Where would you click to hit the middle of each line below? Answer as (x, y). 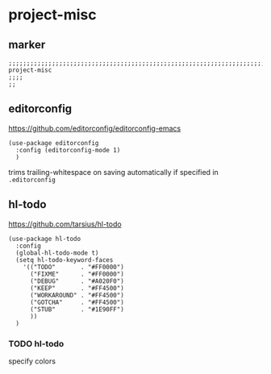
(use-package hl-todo (45, 239)
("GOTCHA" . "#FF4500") (77, 302)
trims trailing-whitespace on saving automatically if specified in (114, 172)
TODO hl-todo (36, 343)
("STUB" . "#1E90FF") (77, 309)
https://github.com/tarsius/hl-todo (65, 224)
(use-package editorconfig (54, 143)
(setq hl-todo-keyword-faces (65, 260)
